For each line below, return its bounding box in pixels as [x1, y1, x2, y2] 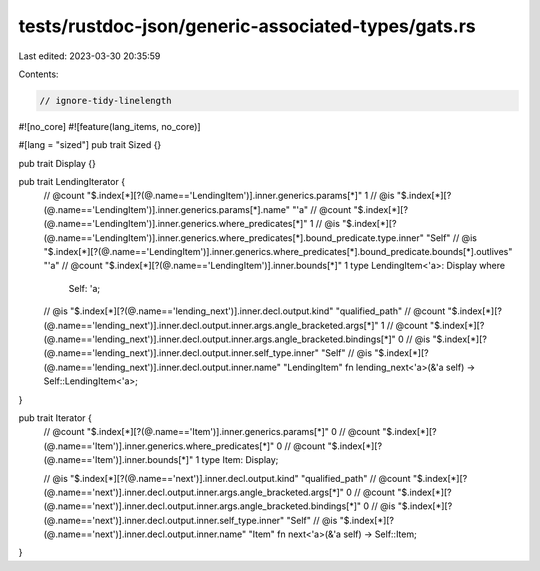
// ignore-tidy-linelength [39, 95, 172, 106]
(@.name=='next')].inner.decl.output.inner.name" [43, 528, 247, 540]
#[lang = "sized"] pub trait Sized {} [18, 139, 162, 151]
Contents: [18, 68, 59, 80]
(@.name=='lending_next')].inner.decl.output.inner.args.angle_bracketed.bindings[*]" [43, 333, 397, 345]
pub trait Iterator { [18, 411, 92, 424]
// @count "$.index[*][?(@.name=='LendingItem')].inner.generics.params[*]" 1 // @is [43, 190, 395, 202]
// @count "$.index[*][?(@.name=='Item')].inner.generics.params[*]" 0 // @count [43, 426, 380, 438]
